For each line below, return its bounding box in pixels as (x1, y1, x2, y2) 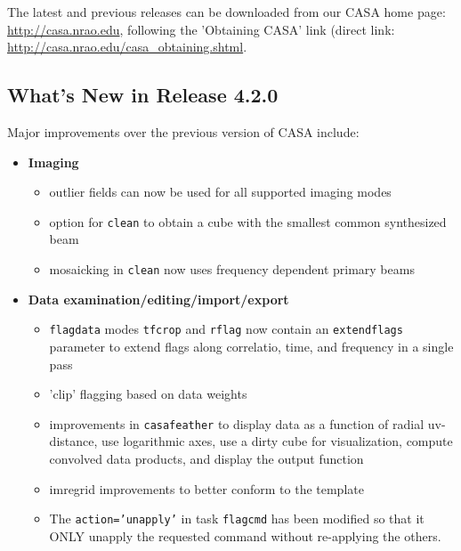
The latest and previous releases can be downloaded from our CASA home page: (7, 3, 446, 20)
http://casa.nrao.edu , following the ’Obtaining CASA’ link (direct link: (7, 20, 395, 38)
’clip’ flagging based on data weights (49, 385, 247, 403)
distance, (49, 432, 98, 450)
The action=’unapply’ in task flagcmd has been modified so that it (49, 509, 425, 528)
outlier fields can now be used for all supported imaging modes (49, 182, 392, 201)
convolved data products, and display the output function (49, 449, 364, 467)
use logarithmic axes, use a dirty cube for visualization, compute (101, 432, 453, 450)
